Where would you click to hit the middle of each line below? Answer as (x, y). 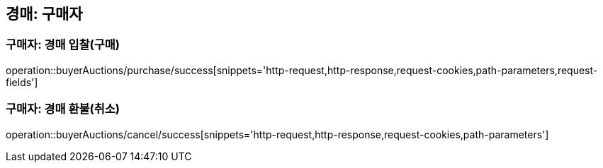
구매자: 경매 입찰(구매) (63, 45)
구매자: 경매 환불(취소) (63, 109)
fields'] (22, 82)
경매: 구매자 (44, 14)
